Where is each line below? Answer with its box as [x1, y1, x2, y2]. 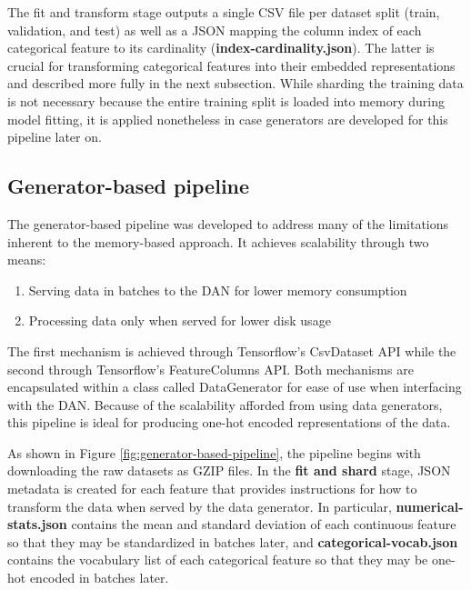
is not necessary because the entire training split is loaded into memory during [7, 91, 445, 110]
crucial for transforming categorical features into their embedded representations [7, 55, 456, 75]
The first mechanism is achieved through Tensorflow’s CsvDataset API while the [7, 341, 456, 360]
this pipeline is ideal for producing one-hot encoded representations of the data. [7, 413, 451, 432]
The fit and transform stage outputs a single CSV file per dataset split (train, [7, 3, 440, 21]
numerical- [396, 496, 464, 515]
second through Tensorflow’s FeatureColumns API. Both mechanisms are [7, 359, 414, 378]
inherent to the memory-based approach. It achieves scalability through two [7, 232, 429, 251]
